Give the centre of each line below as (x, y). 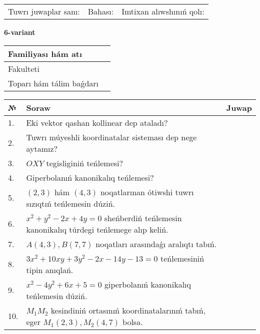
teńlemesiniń (182, 258)
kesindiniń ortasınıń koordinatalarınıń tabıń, (128, 310)
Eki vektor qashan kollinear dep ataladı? (97, 122)
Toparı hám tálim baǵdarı (53, 83)
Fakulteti (24, 68)
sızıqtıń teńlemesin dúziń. (70, 203)
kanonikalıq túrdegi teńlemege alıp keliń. (97, 229)
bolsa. (133, 322)
